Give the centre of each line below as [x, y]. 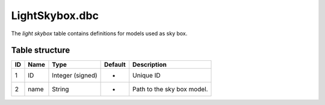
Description [150, 64]
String [60, 89]
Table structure [41, 50]
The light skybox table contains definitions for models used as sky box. [99, 33]
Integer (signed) [75, 76]
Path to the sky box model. [170, 89]
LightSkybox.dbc [55, 16]
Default [115, 64]
